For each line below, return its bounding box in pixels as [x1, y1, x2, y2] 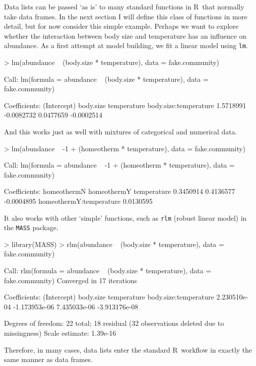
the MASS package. [4, 222, 59, 233]
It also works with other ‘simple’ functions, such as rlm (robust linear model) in [4, 212, 247, 223]
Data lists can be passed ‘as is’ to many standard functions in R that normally [4, 1, 245, 11]
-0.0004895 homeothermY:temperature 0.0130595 [4, 195, 153, 206]
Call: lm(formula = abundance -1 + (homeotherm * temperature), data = [4, 160, 235, 170]
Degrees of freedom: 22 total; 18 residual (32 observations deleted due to [4, 318, 224, 328]
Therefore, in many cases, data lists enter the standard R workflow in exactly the [4, 344, 252, 355]
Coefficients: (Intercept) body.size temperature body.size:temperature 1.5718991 [4, 100, 247, 110]
